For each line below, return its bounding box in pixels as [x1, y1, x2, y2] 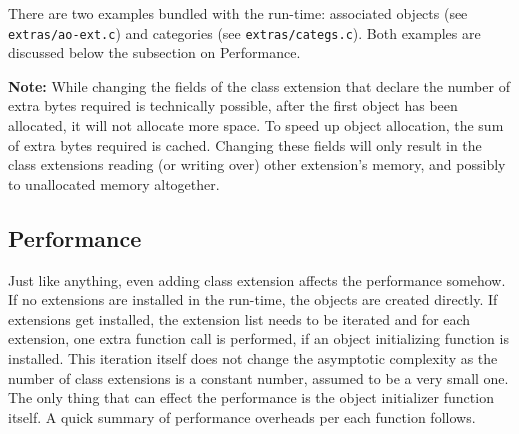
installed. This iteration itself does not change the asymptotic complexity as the [8, 347, 498, 368]
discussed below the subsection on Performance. [8, 42, 301, 63]
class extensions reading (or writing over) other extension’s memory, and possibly [8, 154, 506, 175]
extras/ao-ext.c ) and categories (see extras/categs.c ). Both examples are [8, 22, 481, 43]
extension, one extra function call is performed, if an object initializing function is [8, 328, 509, 349]
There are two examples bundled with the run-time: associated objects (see [8, 3, 468, 23]
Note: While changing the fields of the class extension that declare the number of [8, 75, 510, 96]
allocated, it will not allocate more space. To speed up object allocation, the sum [8, 115, 504, 136]
